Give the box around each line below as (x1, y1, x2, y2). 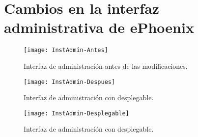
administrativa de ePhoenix (4, 17, 194, 37)
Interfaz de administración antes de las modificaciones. (24, 60, 188, 71)
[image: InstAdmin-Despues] (24, 78, 115, 85)
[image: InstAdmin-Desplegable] (24, 110, 129, 117)
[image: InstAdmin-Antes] (24, 47, 108, 54)
